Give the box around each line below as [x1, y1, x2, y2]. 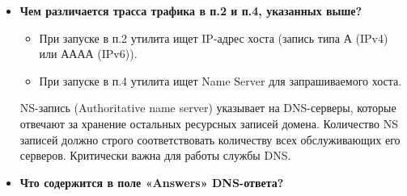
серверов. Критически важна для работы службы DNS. [19, 147, 291, 164]
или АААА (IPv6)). [39, 45, 138, 62]
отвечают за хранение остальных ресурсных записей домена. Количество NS [19, 115, 398, 131]
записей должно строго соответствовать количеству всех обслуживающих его [19, 131, 401, 148]
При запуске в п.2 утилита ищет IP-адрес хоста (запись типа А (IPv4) [39, 29, 388, 46]
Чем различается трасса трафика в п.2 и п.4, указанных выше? [19, 2, 362, 19]
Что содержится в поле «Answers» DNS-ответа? [19, 173, 284, 190]
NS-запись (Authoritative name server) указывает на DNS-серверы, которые [19, 99, 396, 116]
